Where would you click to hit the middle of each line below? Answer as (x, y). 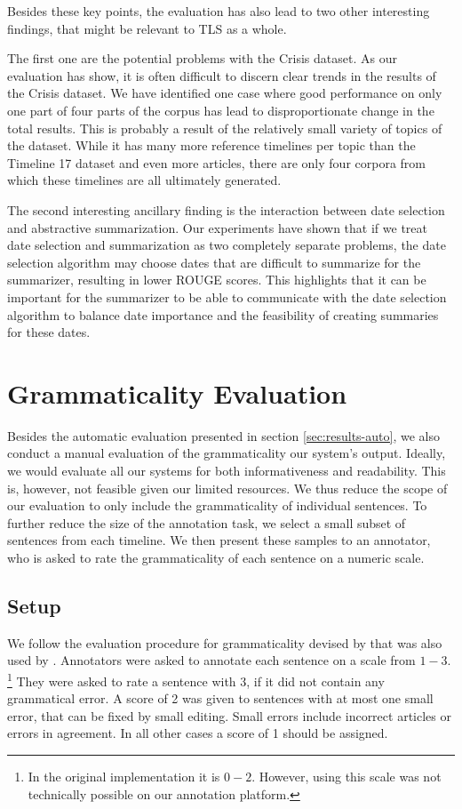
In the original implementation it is (124, 776)
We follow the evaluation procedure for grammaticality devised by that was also (225, 642)
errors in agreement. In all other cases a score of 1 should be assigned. (198, 733)
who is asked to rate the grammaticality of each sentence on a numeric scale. (216, 557)
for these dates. (49, 332)
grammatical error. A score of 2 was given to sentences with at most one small (220, 698)
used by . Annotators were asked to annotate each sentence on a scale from (211, 660)
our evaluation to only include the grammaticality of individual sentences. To (217, 505)
